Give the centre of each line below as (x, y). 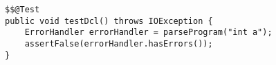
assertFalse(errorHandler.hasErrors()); (119, 43)
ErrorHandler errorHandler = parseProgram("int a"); (148, 32)
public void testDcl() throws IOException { (109, 21)
